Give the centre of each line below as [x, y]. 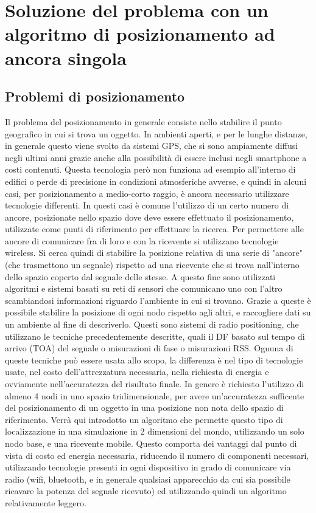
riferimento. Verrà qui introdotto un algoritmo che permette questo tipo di [144, 419]
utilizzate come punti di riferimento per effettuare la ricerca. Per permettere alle [154, 229]
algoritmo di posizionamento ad [140, 34]
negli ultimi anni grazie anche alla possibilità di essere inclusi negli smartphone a [156, 157]
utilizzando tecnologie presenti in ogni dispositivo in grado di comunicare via [148, 467]
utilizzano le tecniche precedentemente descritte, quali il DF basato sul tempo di [155, 336]
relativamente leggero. [46, 502]
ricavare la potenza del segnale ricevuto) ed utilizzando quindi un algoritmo [146, 491]
